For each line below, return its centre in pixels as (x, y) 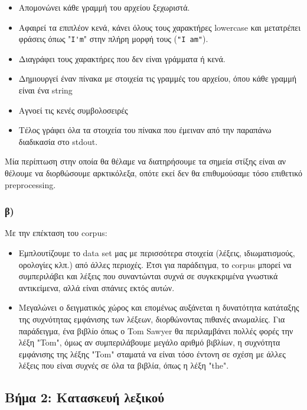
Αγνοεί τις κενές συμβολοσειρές (73, 110)
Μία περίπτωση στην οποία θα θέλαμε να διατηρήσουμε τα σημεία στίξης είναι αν (146, 161)
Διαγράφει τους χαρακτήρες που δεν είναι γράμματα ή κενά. (122, 58)
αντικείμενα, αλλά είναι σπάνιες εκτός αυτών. (97, 287)
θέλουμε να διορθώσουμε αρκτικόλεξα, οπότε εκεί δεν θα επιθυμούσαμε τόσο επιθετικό (153, 173)
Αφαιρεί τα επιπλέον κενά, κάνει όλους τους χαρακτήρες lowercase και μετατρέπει (159, 27)
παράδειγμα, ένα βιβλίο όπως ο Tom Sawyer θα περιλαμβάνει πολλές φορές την (156, 330)
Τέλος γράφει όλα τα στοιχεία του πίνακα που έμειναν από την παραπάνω (145, 130)
